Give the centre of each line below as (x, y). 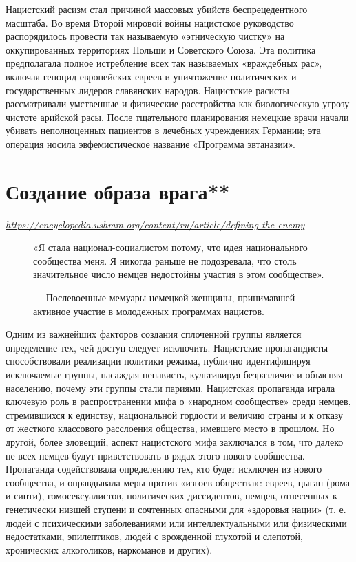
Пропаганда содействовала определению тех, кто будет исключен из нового (164, 469)
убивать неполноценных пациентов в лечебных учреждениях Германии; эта (163, 130)
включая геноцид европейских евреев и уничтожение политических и (151, 76)
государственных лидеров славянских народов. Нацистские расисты (147, 90)
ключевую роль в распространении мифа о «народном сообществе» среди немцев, (178, 401)
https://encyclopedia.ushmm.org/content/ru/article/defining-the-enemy (155, 224)
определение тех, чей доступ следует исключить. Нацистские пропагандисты (167, 347)
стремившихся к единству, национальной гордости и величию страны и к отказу (175, 414)
